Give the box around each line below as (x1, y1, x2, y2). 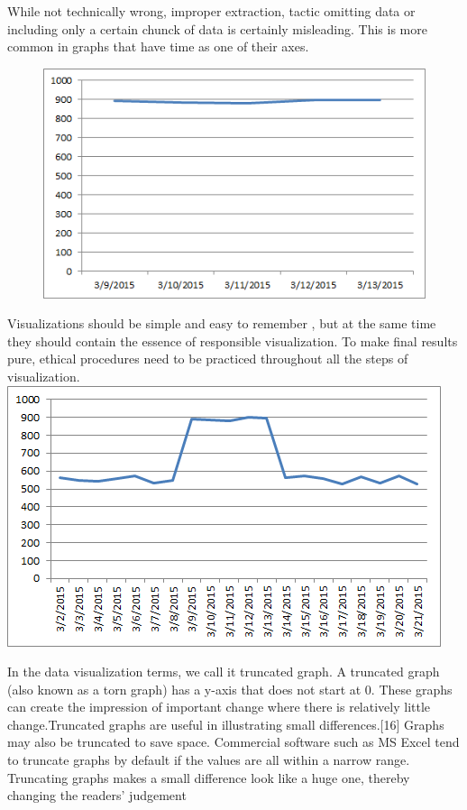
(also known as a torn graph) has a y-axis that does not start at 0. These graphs (7, 679, 453, 698)
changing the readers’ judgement (7, 786, 187, 805)
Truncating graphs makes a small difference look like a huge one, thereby (7, 768, 410, 787)
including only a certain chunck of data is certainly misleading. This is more (7, 19, 427, 38)
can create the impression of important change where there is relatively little (7, 697, 431, 716)
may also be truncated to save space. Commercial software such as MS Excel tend (7, 732, 460, 751)
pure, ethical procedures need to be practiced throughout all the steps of (7, 349, 408, 368)
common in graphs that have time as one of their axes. (7, 37, 309, 56)
